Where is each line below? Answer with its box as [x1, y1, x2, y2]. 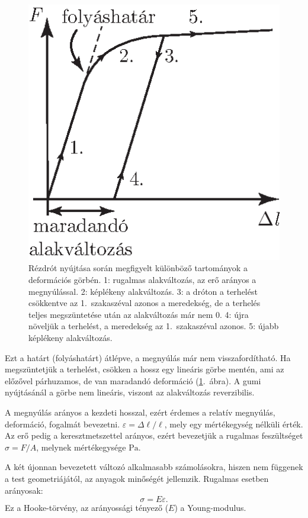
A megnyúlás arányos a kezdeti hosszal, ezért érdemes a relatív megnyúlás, [5, 406, 275, 419]
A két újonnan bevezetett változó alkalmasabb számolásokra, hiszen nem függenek [5, 461, 303, 473]
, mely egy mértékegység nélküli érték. [164, 417, 303, 430]
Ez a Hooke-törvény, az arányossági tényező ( [5, 501, 169, 514]
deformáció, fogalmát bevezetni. [5, 417, 120, 430]
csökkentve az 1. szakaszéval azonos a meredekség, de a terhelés [28, 297, 261, 309]
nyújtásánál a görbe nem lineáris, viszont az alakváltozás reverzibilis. [5, 386, 255, 398]
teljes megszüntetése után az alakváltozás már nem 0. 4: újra [28, 308, 249, 320]
